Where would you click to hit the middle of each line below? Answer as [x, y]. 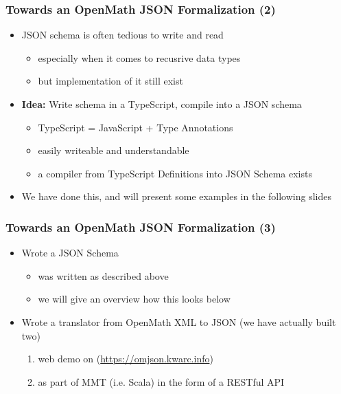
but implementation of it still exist [110, 81]
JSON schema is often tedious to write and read [122, 35]
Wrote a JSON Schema [70, 253]
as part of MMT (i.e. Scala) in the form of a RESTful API [161, 381]
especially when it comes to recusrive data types [139, 57]
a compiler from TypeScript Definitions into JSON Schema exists [175, 173]
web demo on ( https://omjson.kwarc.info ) [126, 359]
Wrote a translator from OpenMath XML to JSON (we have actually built [179, 321]
